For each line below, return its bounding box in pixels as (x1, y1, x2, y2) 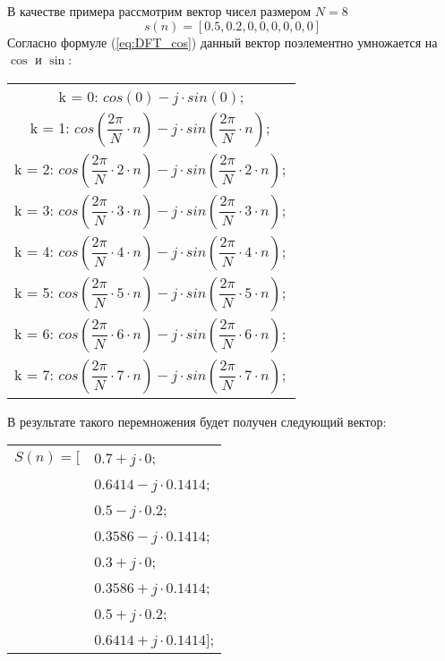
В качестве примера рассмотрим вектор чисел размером (7, 2, 312, 20)
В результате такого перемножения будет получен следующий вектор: (7, 411, 387, 430)
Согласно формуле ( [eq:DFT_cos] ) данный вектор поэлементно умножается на (7, 32, 438, 51)
